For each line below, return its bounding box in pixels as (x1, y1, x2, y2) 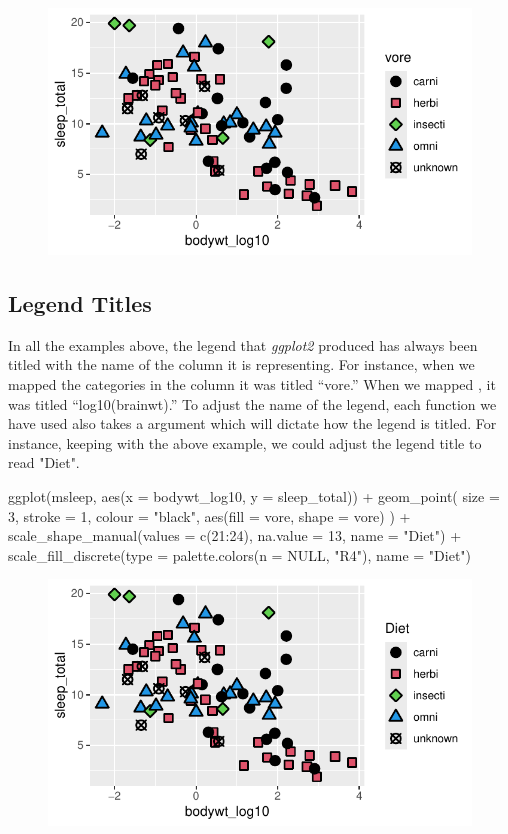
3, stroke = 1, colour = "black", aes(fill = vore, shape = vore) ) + (8, 505, 411, 526)
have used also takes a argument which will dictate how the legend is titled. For (8, 413, 497, 434)
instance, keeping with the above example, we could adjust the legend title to (8, 432, 482, 453)
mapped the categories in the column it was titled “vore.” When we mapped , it (8, 373, 496, 394)
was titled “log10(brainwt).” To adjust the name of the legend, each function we (8, 393, 497, 414)
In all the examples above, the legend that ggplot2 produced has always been (8, 334, 478, 355)
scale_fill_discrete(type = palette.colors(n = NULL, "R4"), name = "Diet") (8, 544, 472, 565)
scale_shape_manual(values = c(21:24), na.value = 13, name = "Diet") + (8, 525, 462, 546)
